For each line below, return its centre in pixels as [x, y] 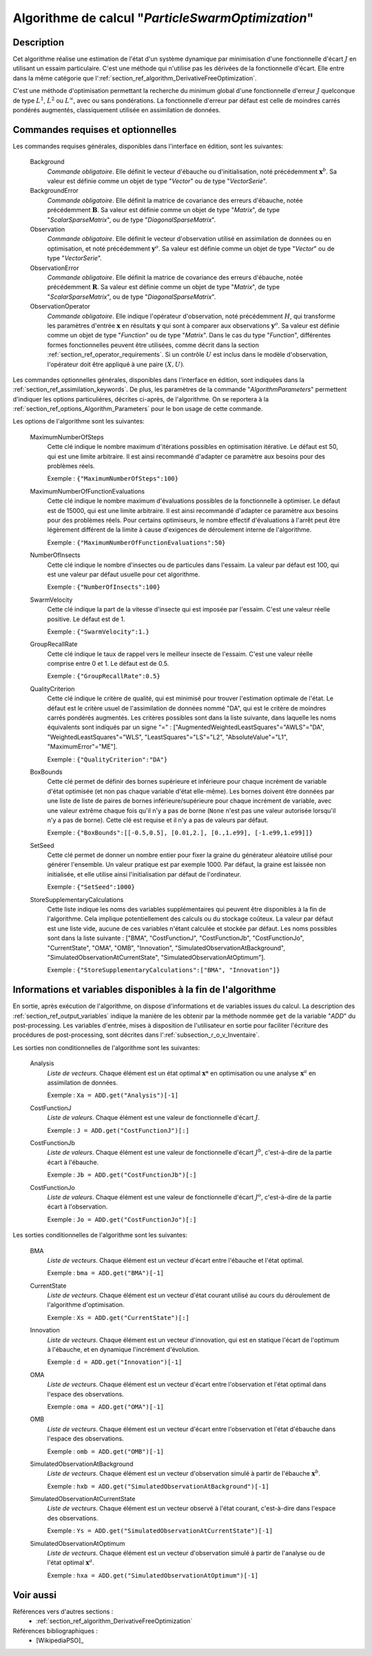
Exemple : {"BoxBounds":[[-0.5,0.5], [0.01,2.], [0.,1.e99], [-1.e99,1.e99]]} [180, 832]
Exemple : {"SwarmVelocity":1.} [98, 631]
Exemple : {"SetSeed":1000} [91, 887]
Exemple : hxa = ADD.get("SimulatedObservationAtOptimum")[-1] [153, 1575]
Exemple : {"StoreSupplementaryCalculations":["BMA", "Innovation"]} [164, 970]
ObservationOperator [60, 306]
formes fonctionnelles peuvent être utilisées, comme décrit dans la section [153, 345]
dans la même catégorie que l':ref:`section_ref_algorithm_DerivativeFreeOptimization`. [135, 78]
